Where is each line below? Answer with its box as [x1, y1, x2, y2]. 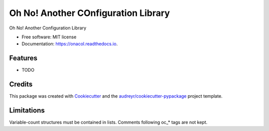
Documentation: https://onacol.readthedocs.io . [21, 41, 118, 47]
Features [9, 54, 37, 62]
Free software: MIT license [21, 34, 77, 40]
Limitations [9, 106, 45, 115]
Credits [9, 80, 33, 89]
